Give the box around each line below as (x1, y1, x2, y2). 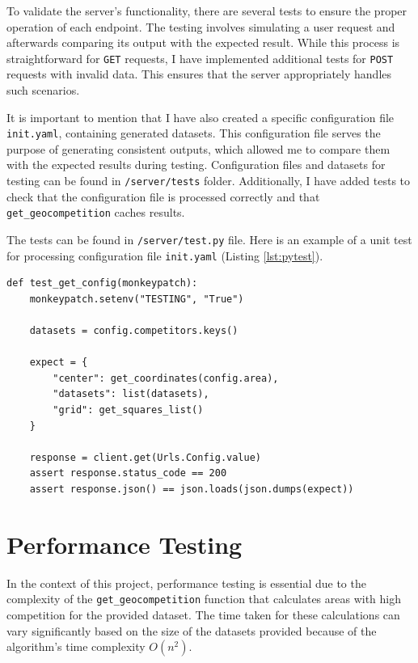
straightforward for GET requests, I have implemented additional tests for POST (6, 49, 394, 66)
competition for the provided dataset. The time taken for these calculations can (6, 606, 400, 623)
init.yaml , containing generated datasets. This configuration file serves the (6, 125, 381, 141)
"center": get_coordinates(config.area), (53, 372, 279, 384)
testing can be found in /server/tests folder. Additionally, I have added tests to (6, 172, 411, 189)
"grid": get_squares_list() (53, 404, 204, 416)
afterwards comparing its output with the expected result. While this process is (6, 34, 400, 51)
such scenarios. (6, 82, 80, 99)
